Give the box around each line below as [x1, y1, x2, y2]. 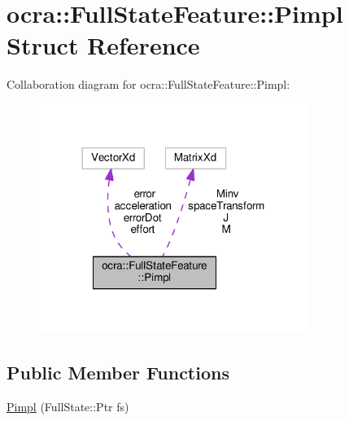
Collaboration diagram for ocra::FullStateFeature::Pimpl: [7, 76, 290, 93]
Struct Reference [7, 29, 200, 62]
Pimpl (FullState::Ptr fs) [7, 398, 129, 415]
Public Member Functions [7, 360, 229, 385]
